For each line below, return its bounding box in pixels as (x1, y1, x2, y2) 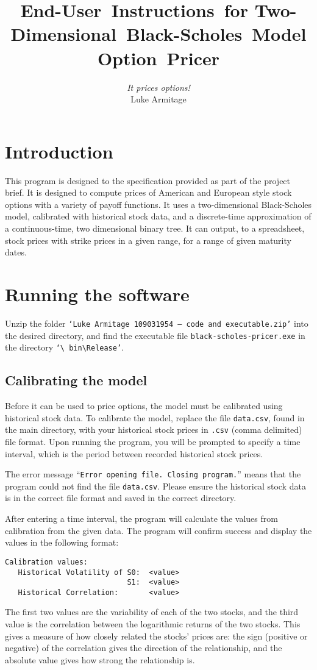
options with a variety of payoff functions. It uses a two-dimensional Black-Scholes (5, 198, 312, 210)
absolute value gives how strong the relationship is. (5, 653, 195, 666)
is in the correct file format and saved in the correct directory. (5, 491, 237, 504)
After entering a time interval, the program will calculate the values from (5, 512, 278, 525)
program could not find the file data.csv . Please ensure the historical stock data (5, 479, 306, 492)
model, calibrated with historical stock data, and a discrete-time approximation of (5, 210, 312, 223)
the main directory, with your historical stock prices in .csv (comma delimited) (5, 423, 302, 436)
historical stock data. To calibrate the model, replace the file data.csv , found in (5, 411, 305, 424)
